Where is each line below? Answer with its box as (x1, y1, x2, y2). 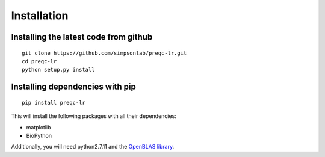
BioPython (26, 132, 52, 139)
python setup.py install (22, 66, 95, 73)
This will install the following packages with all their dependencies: (11, 112, 177, 120)
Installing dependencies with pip (11, 82, 137, 92)
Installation (11, 9, 69, 22)
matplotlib (26, 123, 51, 131)
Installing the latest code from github (11, 32, 153, 42)
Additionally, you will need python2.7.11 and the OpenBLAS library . (11, 143, 175, 150)
